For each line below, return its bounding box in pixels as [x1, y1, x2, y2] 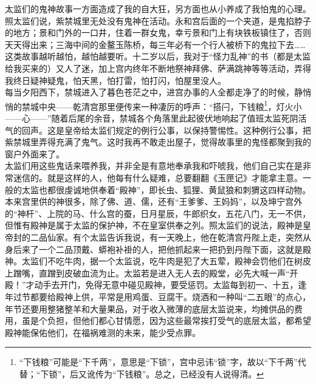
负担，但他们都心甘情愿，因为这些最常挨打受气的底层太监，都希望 [47, 314, 311, 327]
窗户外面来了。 [5, 147, 64, 160]
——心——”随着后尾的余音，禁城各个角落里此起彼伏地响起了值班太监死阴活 [5, 112, 307, 124]
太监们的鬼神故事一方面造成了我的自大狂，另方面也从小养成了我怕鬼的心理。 [5, 2, 311, 15]
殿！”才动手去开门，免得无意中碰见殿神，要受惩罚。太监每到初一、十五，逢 [5, 278, 307, 291]
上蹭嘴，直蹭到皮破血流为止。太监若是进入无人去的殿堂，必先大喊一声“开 [5, 266, 298, 279]
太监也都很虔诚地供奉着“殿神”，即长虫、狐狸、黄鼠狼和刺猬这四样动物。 [21, 183, 311, 196]
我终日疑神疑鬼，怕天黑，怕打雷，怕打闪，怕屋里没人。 [5, 74, 226, 86]
